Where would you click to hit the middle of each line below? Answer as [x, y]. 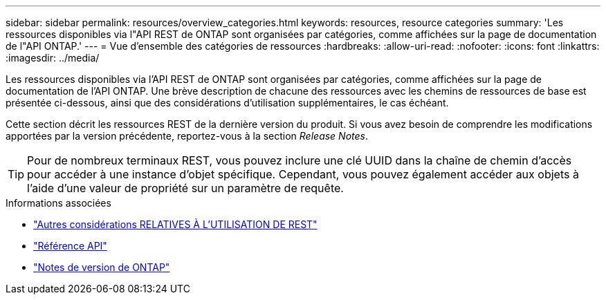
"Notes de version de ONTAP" [102, 267]
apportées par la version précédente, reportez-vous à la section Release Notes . [187, 136]
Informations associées [58, 203]
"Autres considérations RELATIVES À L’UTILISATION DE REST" [175, 224]
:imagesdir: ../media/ [53, 58]
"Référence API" [70, 246]
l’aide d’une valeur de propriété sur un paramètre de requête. [185, 188]
